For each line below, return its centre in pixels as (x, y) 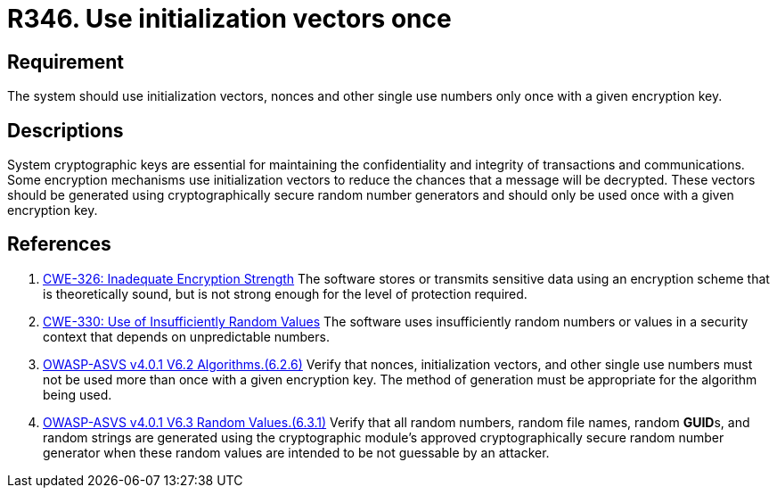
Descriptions (65, 130)
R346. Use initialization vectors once (229, 19)
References (59, 244)
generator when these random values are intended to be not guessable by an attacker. (296, 452)
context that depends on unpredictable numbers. (186, 336)
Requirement (66, 62)
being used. (78, 394)
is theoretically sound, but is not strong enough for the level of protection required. (285, 293)
